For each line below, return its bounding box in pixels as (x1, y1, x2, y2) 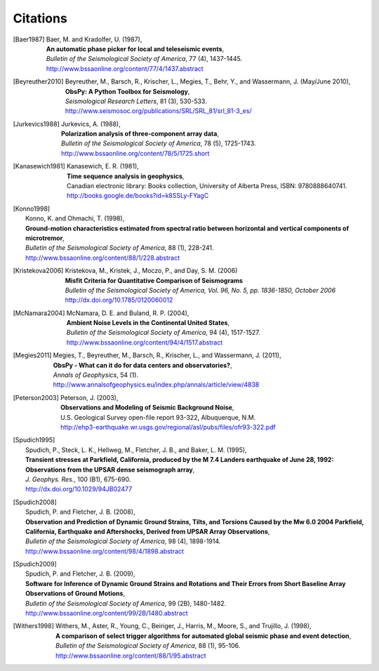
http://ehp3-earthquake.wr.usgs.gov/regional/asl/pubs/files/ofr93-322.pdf (60, 423, 277, 431)
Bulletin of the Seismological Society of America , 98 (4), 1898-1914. (25, 537, 221, 545)
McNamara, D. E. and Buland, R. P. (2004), (66, 309, 189, 317)
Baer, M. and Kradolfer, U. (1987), (46, 35, 142, 44)
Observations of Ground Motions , (25, 590, 126, 598)
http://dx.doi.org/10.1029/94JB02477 (25, 485, 133, 493)
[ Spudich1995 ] (13, 436, 55, 444)
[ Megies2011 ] (13, 351, 52, 359)
